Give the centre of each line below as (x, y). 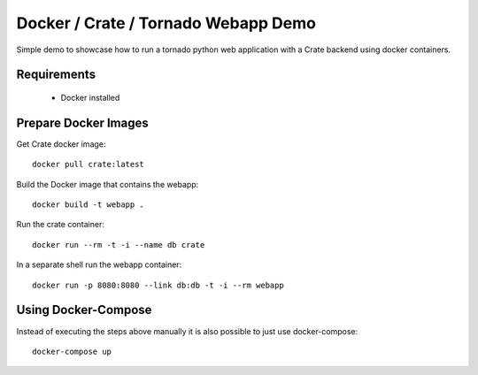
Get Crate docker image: (61, 144)
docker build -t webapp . (89, 205)
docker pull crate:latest (89, 165)
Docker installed (90, 97)
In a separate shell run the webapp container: (99, 264)
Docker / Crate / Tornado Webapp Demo (166, 23)
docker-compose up (72, 351)
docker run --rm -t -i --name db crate (119, 245)
